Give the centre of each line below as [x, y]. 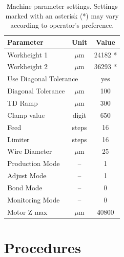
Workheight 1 [28, 54]
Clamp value [26, 115]
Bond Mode [25, 187]
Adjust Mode [27, 175]
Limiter [19, 139]
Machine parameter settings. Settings [62, 6]
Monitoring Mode [34, 199]
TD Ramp [23, 103]
